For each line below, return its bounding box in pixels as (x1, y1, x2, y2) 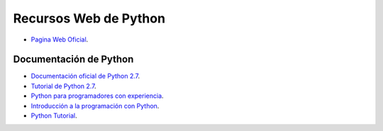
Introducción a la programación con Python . (30, 101, 160, 110)
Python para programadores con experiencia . (30, 92, 164, 100)
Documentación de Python (13, 54, 134, 65)
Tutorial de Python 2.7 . (30, 82, 96, 90)
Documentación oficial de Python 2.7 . (30, 72, 140, 80)
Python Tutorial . (30, 111, 77, 120)
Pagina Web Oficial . (30, 35, 89, 44)
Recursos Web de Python (13, 11, 166, 26)
